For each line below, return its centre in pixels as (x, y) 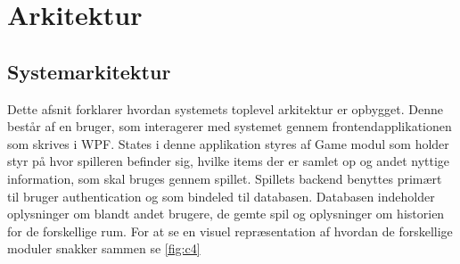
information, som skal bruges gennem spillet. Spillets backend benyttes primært (225, 178)
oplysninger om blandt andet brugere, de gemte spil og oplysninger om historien (226, 214)
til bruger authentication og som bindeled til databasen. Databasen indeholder (221, 196)
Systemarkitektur (89, 71)
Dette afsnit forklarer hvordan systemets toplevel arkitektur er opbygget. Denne (226, 108)
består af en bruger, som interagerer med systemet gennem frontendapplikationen (230, 126)
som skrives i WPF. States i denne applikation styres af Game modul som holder (228, 143)
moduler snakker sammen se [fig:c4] (104, 248)
